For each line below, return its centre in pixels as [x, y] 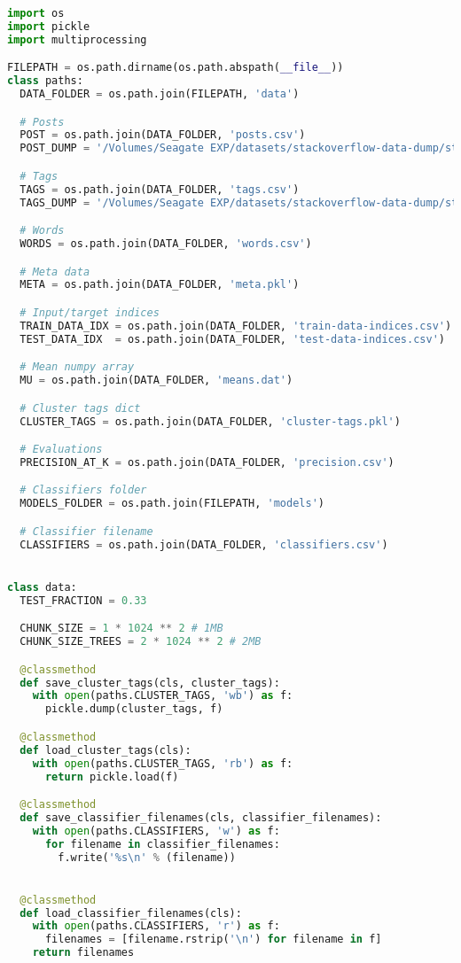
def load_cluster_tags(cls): [105, 750]
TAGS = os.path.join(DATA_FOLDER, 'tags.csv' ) [160, 189]
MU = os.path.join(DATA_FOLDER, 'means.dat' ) [156, 381]
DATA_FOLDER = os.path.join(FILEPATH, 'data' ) [160, 94]
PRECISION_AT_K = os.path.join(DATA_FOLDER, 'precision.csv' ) [207, 462]
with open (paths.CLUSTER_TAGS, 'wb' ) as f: [163, 696]
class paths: [45, 81]
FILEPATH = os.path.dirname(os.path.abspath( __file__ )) [176, 68]
